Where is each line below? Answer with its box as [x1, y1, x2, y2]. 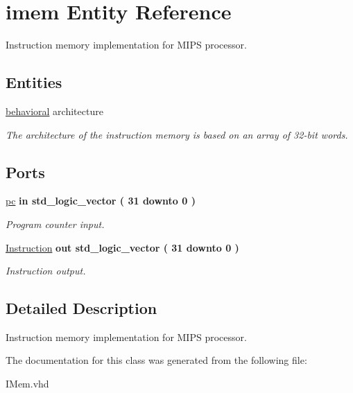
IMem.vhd [6, 376, 49, 391]
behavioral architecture [6, 103, 103, 118]
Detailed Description [6, 297, 157, 319]
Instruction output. [6, 263, 86, 278]
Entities [6, 71, 62, 93]
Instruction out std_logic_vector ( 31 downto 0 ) [6, 240, 239, 254]
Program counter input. [6, 216, 105, 231]
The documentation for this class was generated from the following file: [6, 353, 307, 367]
